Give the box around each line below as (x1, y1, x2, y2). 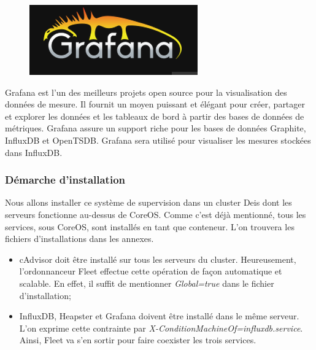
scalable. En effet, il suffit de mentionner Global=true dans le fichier (19, 276, 274, 289)
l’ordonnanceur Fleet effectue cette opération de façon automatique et (19, 265, 282, 278)
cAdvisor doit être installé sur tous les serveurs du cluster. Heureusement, (19, 252, 296, 265)
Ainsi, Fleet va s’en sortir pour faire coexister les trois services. (19, 333, 256, 346)
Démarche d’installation (5, 172, 126, 187)
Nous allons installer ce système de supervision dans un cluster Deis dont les (5, 196, 292, 209)
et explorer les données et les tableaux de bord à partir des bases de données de (5, 109, 304, 122)
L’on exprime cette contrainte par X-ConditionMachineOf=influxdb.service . (19, 321, 303, 334)
